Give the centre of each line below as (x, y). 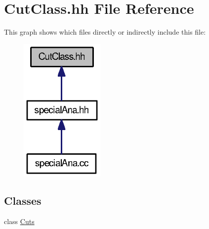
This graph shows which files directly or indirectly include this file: (105, 32)
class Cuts (19, 221)
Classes (23, 201)
